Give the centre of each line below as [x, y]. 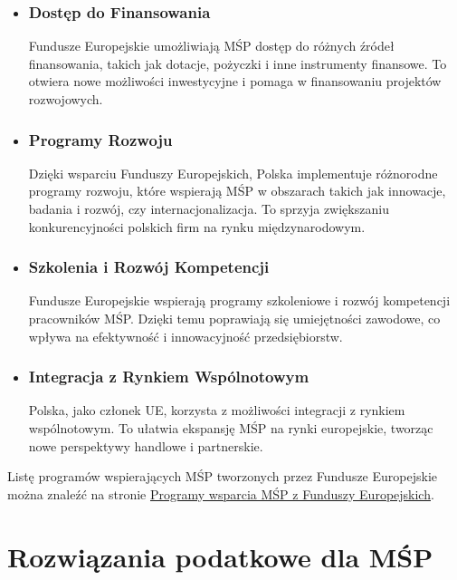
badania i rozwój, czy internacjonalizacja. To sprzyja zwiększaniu [209, 208]
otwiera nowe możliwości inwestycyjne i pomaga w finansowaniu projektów [235, 81]
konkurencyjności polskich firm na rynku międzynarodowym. [197, 226]
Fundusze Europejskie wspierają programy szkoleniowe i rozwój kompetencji [239, 300]
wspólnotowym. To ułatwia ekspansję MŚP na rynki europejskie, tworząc [231, 428]
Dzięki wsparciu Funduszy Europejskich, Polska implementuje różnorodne [233, 173]
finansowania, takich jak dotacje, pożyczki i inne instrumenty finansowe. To [238, 63]
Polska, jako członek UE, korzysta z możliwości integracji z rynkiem [217, 410]
